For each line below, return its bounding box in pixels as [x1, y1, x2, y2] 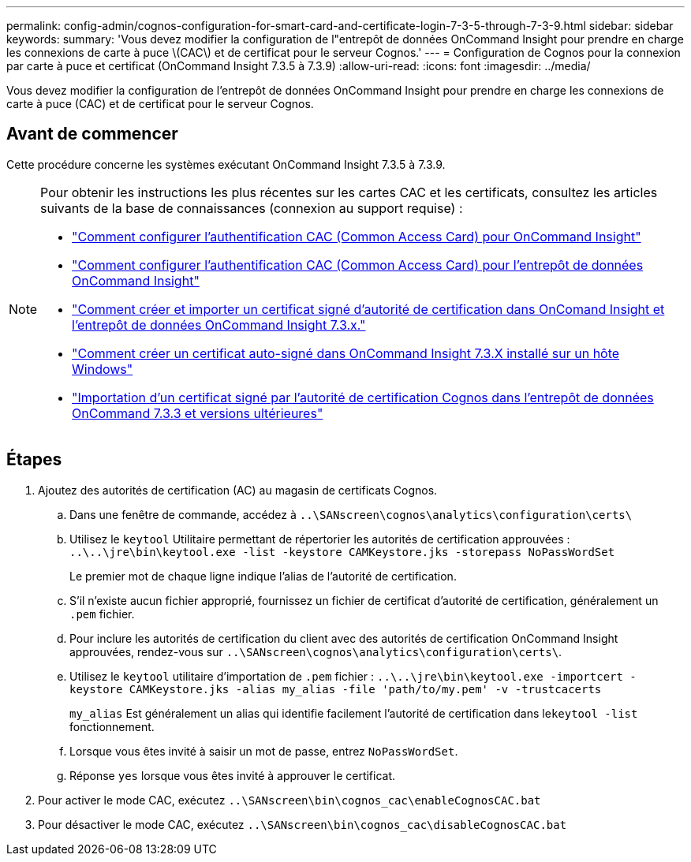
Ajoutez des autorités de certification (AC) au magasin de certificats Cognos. [38, 483, 438, 497]
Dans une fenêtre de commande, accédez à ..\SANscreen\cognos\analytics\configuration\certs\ [69, 507, 633, 521]
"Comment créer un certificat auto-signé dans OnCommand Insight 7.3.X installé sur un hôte [72, 345, 620, 361]
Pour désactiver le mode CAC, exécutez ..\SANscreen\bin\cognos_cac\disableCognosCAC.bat [38, 817, 567, 831]
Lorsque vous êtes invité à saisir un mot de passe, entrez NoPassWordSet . [69, 744, 458, 758]
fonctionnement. [69, 719, 155, 733]
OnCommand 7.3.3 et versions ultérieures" [72, 405, 323, 421]
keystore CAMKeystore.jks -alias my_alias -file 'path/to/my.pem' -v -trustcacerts [69, 682, 602, 696]
